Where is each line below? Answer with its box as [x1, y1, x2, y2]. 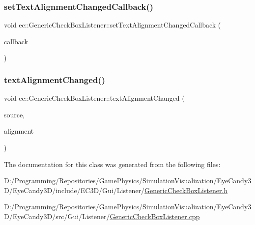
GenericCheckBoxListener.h [144, 185, 228, 195]
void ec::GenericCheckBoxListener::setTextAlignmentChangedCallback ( [4, 20, 221, 30]
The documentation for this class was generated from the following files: [4, 159, 221, 169]
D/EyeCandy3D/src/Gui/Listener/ [4, 211, 110, 221]
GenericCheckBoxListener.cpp [110, 211, 200, 221]
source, [4, 109, 25, 119]
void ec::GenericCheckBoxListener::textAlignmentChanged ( [4, 93, 185, 103]
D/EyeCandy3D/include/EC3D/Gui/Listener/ [4, 185, 145, 195]
